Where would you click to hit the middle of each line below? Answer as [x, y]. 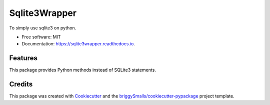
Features [23, 58]
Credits [21, 84]
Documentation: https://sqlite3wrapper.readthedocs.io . [78, 44]
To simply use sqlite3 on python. [43, 28]
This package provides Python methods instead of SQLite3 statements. [82, 70]
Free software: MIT [41, 37]
